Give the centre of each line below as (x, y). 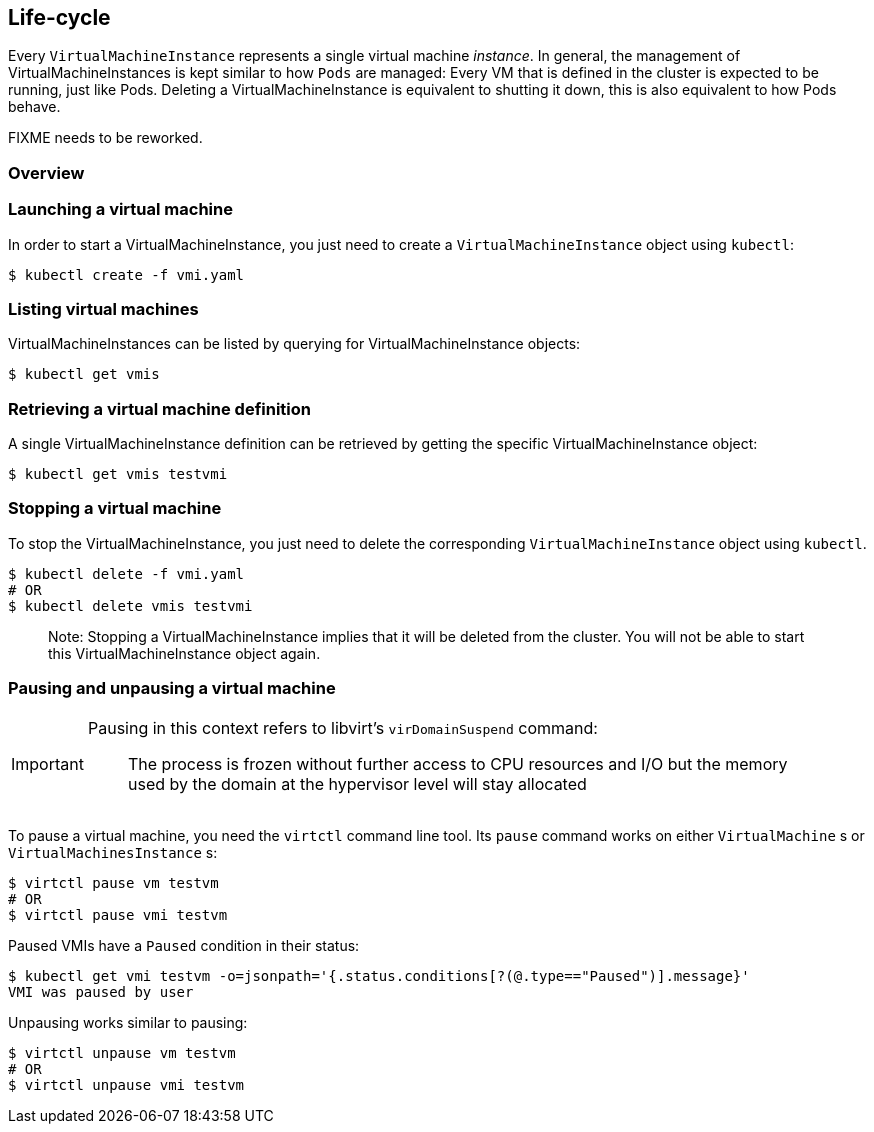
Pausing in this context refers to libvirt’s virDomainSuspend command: (342, 727)
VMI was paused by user (101, 991)
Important (47, 763)
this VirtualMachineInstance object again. (184, 653)
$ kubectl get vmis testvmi (118, 474)
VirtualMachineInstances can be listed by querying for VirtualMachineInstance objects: (294, 344)
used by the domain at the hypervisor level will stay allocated (357, 783)
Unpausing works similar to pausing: (128, 1022)
